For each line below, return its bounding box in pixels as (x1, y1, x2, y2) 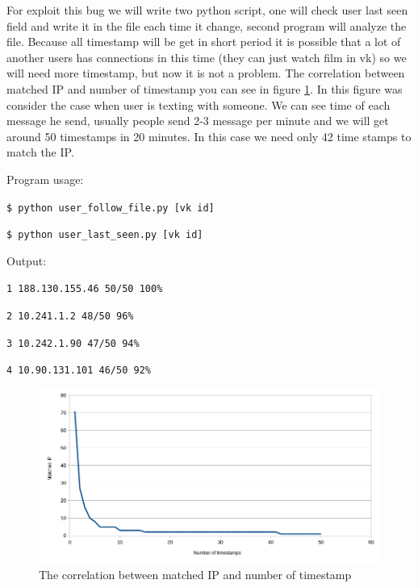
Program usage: (6, 170, 84, 187)
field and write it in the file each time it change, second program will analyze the (6, 17, 407, 34)
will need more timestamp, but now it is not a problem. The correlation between (6, 65, 405, 81)
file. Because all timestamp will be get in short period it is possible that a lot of (6, 33, 401, 50)
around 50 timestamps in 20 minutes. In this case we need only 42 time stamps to (6, 127, 412, 144)
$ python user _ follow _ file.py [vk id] (6, 202, 215, 214)
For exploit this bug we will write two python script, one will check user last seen (6, 2, 408, 18)
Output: (6, 252, 47, 269)
